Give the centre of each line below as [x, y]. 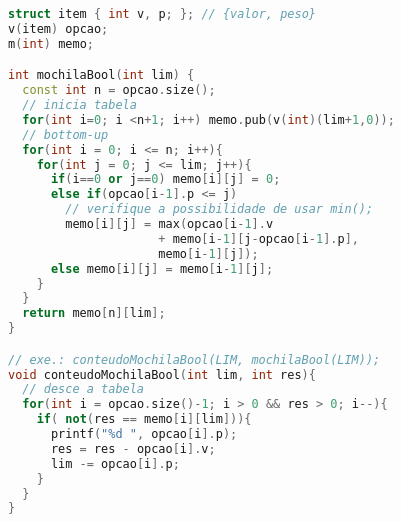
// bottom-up [65, 134]
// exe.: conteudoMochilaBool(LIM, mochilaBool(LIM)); [194, 359]
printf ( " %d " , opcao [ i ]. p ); [144, 434]
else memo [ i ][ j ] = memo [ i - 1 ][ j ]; [162, 268]
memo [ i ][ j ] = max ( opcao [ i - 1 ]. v [169, 224]
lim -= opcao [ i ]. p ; [115, 463]
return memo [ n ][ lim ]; [94, 313]
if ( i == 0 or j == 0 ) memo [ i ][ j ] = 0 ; [165, 179]
